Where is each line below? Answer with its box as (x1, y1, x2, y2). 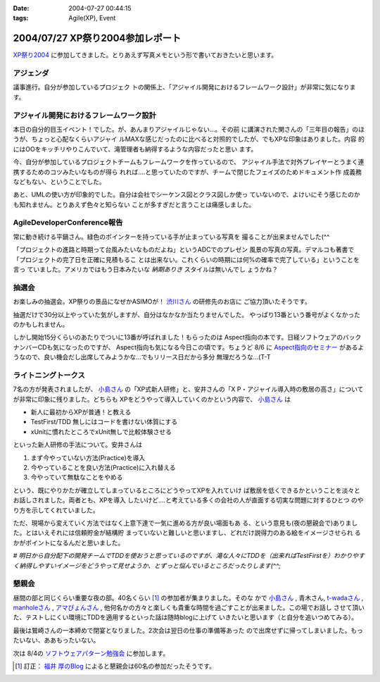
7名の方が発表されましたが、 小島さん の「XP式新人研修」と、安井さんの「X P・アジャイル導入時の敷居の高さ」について (13, 385, 364, 394)
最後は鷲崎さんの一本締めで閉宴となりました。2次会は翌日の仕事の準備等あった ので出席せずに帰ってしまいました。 (13, 626, 351, 634)
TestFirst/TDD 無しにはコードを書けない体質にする (30, 418, 178, 426)
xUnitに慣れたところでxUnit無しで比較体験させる (30, 427, 172, 436)
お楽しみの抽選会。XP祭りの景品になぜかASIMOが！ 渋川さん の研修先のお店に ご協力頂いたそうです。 (13, 297, 311, 306)
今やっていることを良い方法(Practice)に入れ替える (30, 463, 176, 471)
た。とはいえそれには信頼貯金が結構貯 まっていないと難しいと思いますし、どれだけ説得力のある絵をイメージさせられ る (13, 528, 362, 537)
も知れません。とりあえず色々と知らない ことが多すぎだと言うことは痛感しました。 (13, 200, 255, 209)
